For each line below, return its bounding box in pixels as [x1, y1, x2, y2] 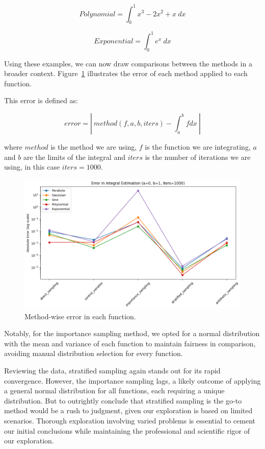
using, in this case [4, 161, 60, 172]
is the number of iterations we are [145, 151, 251, 162]
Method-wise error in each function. [24, 311, 136, 321]
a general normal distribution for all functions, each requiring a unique [4, 385, 225, 396]
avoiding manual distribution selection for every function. [4, 348, 183, 359]
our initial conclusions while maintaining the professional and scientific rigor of [4, 425, 250, 436]
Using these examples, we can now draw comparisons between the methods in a [4, 58, 252, 68]
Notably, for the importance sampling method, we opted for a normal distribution [4, 328, 260, 339]
